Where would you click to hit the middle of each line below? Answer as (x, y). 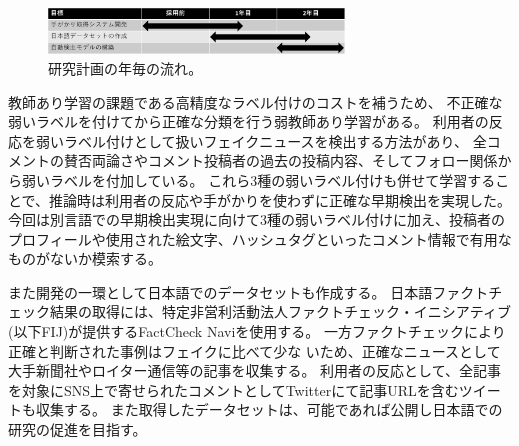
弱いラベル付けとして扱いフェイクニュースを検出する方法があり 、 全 (261, 140)
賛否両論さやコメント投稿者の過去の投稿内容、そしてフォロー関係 (280, 160)
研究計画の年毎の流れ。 (125, 67)
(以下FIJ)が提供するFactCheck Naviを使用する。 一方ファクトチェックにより (257, 331)
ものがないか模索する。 (85, 258)
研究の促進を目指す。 (77, 429)
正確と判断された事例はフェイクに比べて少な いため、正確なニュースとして (254, 350)
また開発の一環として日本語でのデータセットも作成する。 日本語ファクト (248, 291)
